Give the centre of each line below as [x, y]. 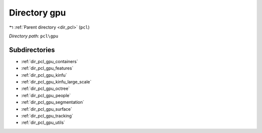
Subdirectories [32, 50]
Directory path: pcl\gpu [33, 36]
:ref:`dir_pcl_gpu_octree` [45, 89]
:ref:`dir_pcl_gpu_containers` [49, 61]
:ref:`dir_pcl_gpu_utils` [43, 123]
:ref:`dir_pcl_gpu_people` [46, 95]
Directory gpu [37, 13]
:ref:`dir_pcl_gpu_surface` [47, 109]
